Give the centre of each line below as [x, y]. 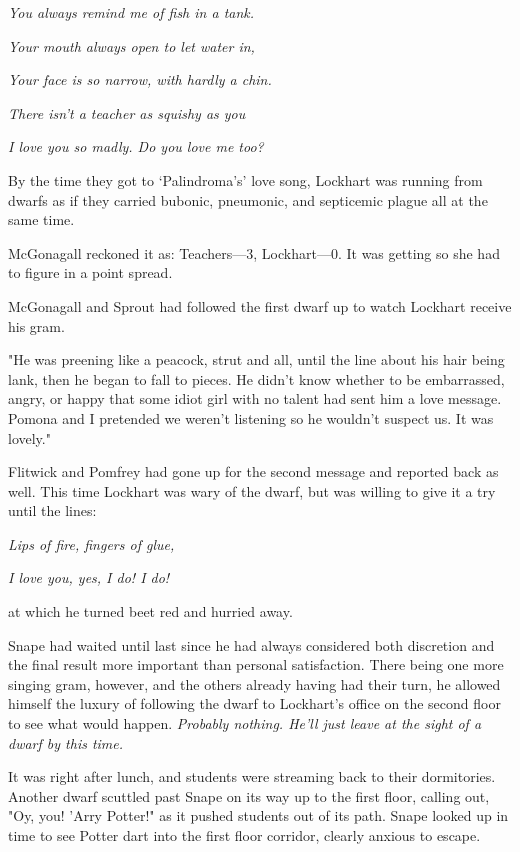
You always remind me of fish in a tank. [131, 12]
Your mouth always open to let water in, [131, 45]
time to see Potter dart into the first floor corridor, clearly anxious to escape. [244, 835]
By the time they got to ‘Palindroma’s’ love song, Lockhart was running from [245, 179]
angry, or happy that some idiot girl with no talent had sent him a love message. [255, 398]
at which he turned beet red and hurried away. [150, 611]
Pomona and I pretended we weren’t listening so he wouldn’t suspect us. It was [251, 417]
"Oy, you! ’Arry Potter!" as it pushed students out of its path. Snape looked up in [258, 815]
